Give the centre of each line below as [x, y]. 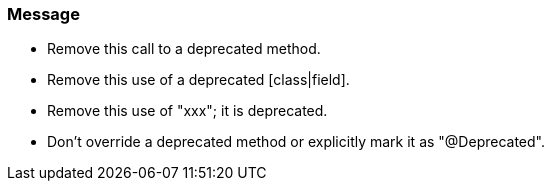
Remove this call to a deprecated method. [184, 49]
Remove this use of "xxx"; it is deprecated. [187, 111]
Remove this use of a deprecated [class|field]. [198, 80]
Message [43, 14]
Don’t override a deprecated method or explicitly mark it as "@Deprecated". [296, 142]
